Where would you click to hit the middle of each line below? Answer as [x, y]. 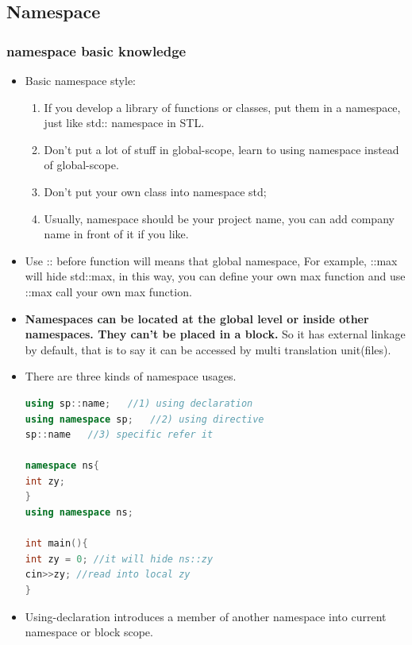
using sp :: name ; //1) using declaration [139, 403]
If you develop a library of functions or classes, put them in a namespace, [222, 107]
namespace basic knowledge [96, 50]
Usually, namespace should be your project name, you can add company [219, 218]
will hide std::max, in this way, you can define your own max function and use [215, 276]
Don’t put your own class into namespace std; [155, 191]
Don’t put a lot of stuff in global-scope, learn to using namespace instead [221, 149]
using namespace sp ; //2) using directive [144, 419]
